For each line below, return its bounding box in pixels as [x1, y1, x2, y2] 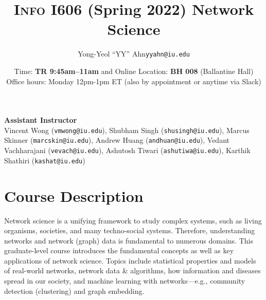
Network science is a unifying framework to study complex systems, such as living [4, 215, 262, 226]
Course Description [4, 185, 144, 206]
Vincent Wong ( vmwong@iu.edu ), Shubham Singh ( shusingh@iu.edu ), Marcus [4, 124, 250, 135]
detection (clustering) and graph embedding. [4, 285, 145, 296]
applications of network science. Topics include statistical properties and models [4, 255, 256, 266]
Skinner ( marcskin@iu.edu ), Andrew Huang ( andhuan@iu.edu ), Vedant [4, 135, 229, 145]
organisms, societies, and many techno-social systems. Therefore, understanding [4, 225, 255, 236]
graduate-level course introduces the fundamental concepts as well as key [4, 245, 234, 256]
